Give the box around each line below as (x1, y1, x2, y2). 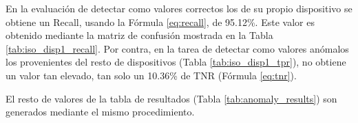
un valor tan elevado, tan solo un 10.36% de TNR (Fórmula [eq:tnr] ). (6, 68, 297, 82)
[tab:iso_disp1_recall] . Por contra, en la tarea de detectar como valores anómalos (6, 41, 349, 55)
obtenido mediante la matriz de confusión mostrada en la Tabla (6, 28, 273, 42)
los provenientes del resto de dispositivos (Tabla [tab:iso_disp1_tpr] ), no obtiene (6, 55, 346, 69)
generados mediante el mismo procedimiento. (6, 105, 195, 119)
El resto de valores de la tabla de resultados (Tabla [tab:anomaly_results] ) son (6, 91, 337, 105)
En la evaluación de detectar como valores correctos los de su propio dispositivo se (6, 1, 352, 15)
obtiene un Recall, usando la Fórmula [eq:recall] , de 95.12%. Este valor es (6, 14, 315, 29)
